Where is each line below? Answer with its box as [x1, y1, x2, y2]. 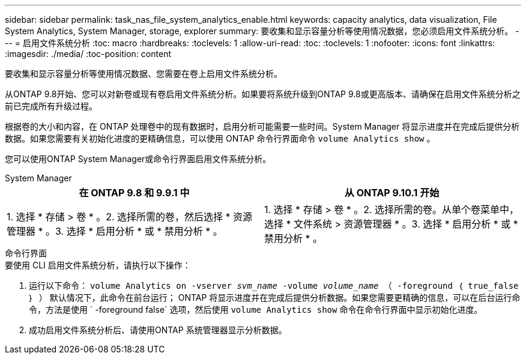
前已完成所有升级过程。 [5, 101, 97, 111]
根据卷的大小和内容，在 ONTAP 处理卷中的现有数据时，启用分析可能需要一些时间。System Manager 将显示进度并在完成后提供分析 [5, 121, 520, 131]
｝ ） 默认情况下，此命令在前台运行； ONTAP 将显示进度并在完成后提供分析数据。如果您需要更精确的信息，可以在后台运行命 [29, 292, 521, 303]
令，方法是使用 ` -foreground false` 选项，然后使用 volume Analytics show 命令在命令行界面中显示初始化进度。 [29, 304, 483, 315]
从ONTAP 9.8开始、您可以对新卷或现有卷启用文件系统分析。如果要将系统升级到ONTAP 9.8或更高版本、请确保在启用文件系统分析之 [5, 89, 521, 99]
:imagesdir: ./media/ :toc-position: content [5, 49, 171, 59]
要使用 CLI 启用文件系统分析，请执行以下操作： [5, 260, 191, 270]
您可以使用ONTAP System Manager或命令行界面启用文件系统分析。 [5, 154, 271, 164]
